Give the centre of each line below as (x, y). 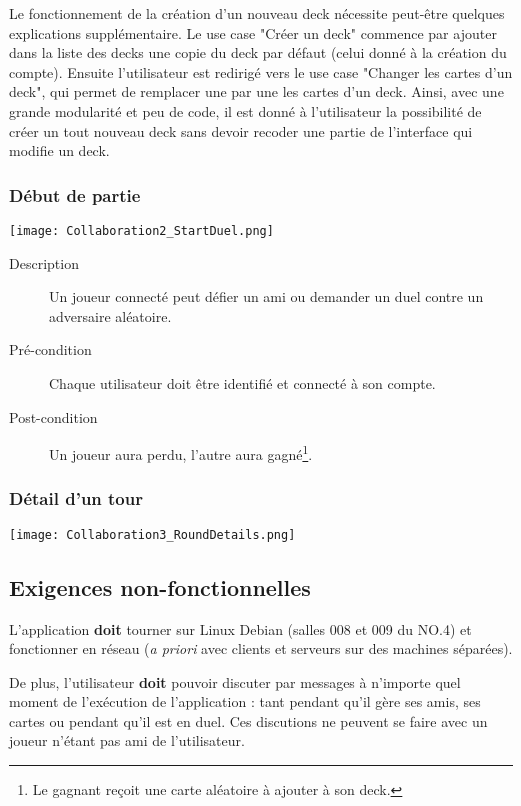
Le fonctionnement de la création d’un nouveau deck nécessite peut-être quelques (257, 13)
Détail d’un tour (76, 498)
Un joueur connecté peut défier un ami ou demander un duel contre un (266, 296)
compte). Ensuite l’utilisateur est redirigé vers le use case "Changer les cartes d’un (261, 71)
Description (44, 262)
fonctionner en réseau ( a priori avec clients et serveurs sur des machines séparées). (261, 648)
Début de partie (75, 194)
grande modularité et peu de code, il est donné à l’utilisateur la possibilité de (245, 110)
